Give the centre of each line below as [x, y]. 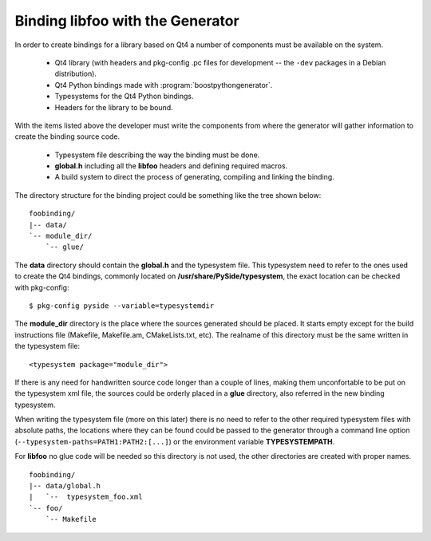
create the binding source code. [67, 136]
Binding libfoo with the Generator [127, 21]
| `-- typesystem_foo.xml [86, 497]
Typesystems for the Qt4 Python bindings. [124, 97]
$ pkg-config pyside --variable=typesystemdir [122, 306]
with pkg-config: [42, 287]
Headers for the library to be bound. [114, 107]
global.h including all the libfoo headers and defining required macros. [171, 166]
